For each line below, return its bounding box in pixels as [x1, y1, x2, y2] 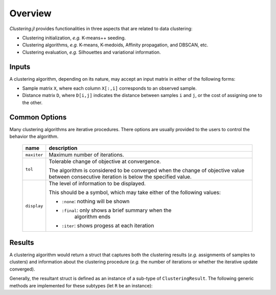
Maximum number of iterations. [49, 151, 125, 158]
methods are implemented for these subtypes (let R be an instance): [9, 282, 153, 288]
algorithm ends [74, 213, 111, 220]
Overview [9, 8, 52, 19]
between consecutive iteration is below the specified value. [49, 174, 192, 181]
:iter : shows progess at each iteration [61, 222, 154, 229]
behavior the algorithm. [9, 133, 59, 140]
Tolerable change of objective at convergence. [49, 158, 161, 165]
